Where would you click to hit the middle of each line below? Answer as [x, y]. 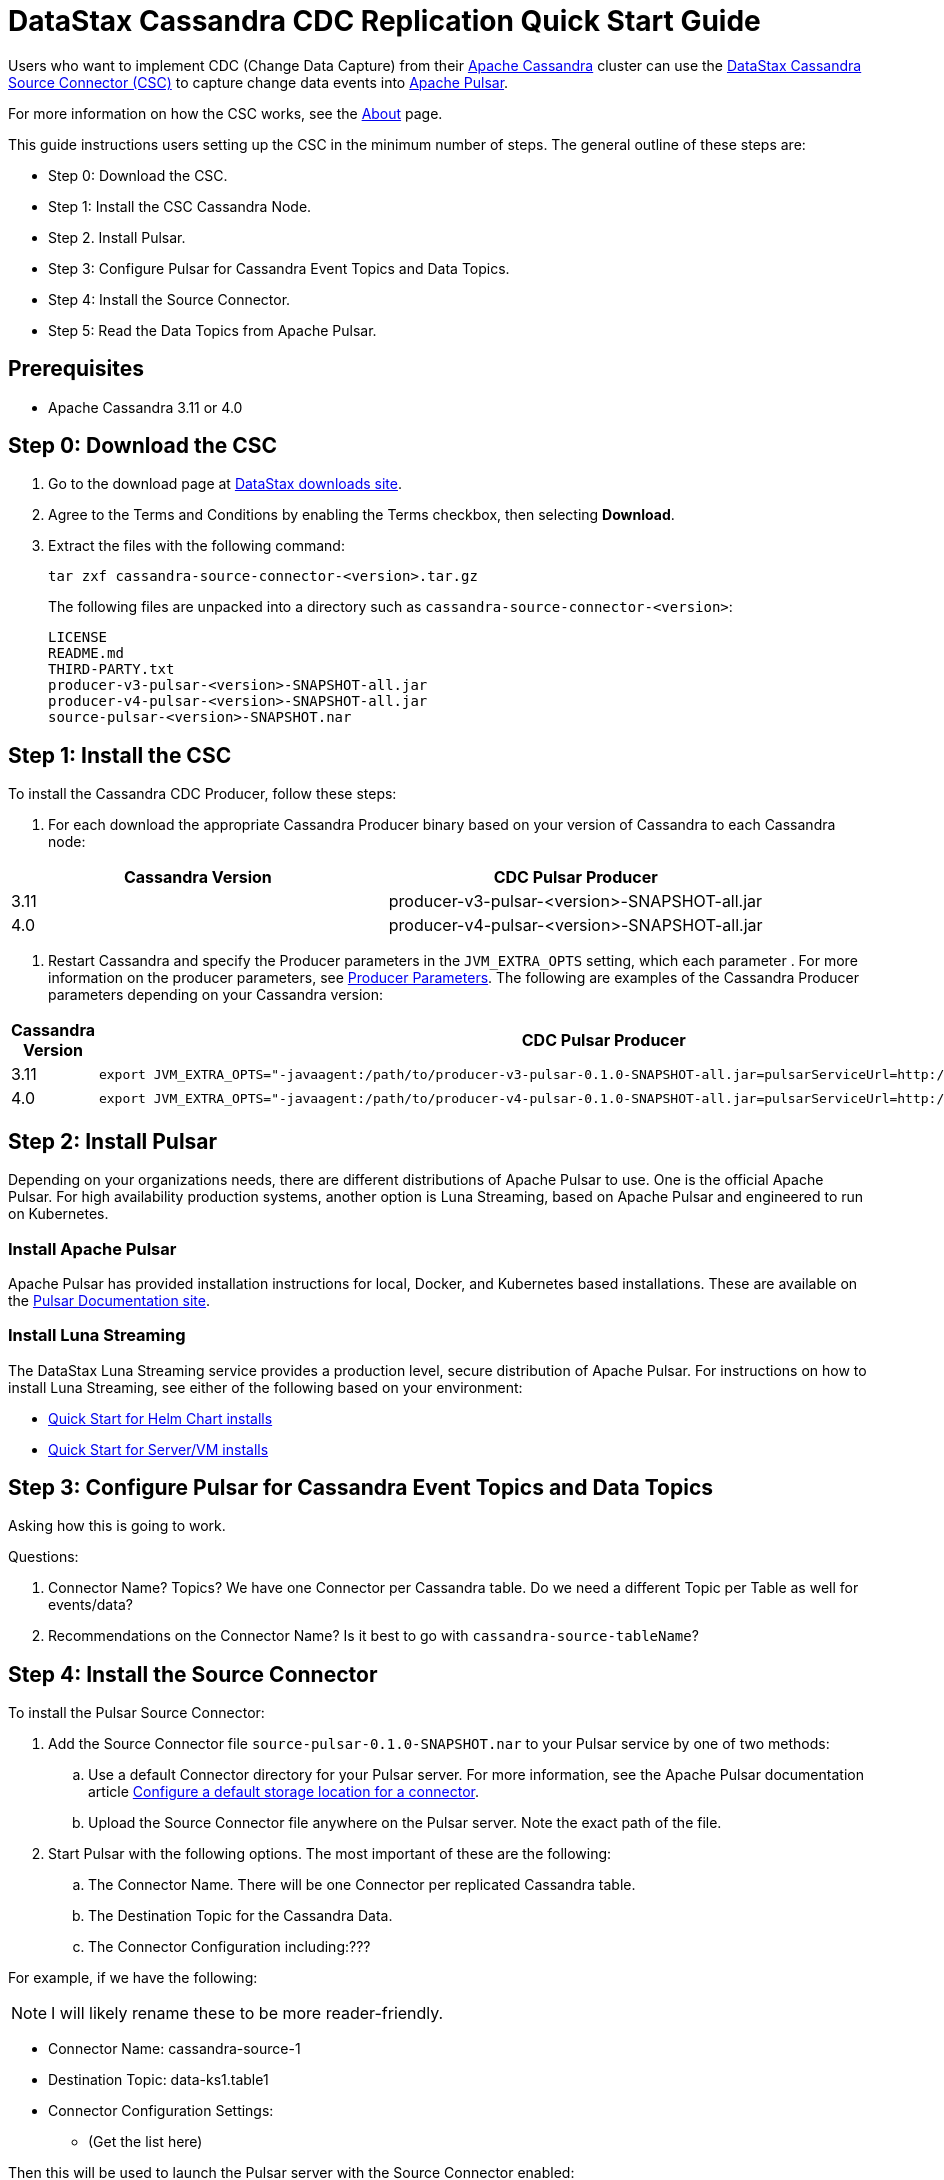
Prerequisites [76, 369]
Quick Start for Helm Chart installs [160, 1418]
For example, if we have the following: [133, 1978]
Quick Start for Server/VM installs [158, 1449]
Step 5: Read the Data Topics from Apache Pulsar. [212, 330]
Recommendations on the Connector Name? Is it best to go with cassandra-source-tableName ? [373, 1636]
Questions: [43, 1557]
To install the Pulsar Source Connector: [136, 1713]
